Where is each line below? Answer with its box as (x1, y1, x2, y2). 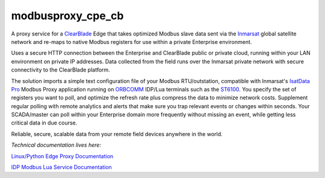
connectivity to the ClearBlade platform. (11, 66, 111, 73)
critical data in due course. (11, 119, 78, 126)
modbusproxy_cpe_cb (11, 9, 124, 22)
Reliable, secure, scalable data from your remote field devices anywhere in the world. (11, 130, 223, 138)
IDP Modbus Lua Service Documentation (11, 164, 113, 171)
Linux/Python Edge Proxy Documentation (11, 152, 114, 159)
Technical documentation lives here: (11, 141, 102, 149)
